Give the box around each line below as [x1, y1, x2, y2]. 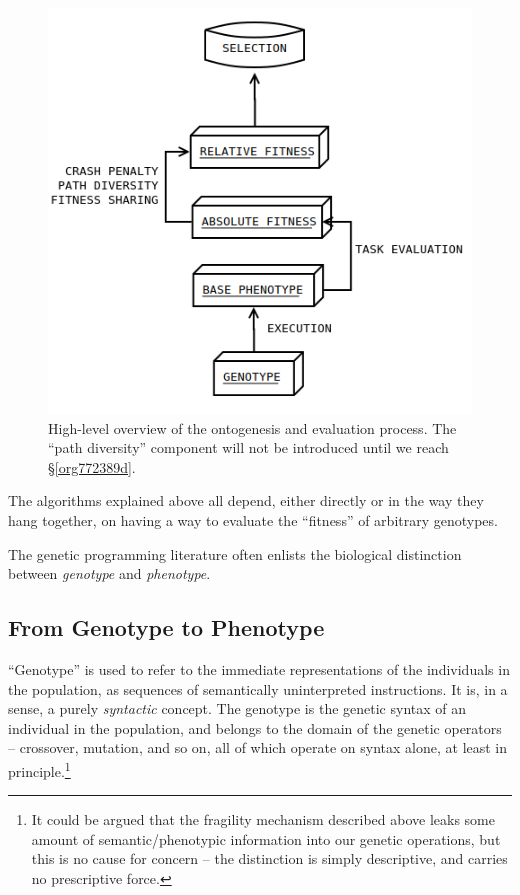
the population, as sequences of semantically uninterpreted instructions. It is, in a [8, 678, 508, 699]
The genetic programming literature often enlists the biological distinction [8, 543, 462, 564]
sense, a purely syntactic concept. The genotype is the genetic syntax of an [8, 698, 467, 719]
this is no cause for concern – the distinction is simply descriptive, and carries [31, 848, 508, 869]
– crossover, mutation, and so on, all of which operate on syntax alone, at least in [8, 737, 508, 758]
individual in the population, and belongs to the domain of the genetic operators [8, 717, 502, 738]
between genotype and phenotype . [8, 563, 211, 584]
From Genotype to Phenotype [8, 612, 325, 643]
